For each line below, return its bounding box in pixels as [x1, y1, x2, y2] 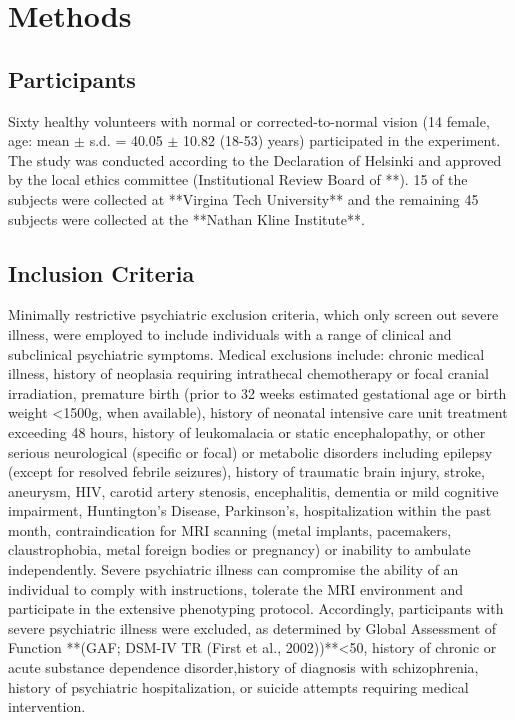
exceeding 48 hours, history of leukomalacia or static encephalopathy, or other [8, 421, 486, 442]
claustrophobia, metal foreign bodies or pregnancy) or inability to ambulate [8, 539, 471, 560]
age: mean [8, 130, 70, 151]
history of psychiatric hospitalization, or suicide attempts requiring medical [8, 676, 469, 697]
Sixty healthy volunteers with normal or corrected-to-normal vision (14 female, [8, 110, 490, 131]
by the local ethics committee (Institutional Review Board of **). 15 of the [8, 169, 468, 190]
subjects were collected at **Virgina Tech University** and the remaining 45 [8, 188, 479, 209]
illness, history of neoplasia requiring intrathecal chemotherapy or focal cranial [8, 363, 489, 384]
